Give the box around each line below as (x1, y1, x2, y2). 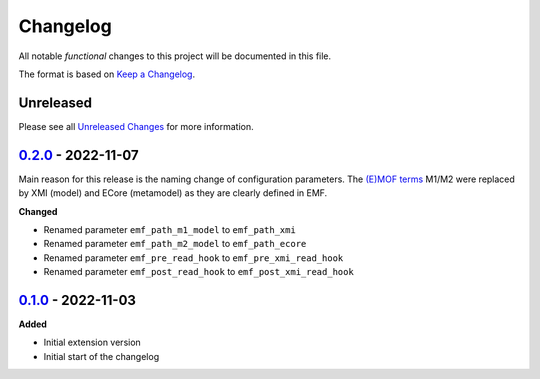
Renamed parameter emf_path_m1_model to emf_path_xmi (43, 223, 297, 235)
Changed (18, 205, 58, 217)
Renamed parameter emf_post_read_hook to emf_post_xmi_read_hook (43, 266, 354, 278)
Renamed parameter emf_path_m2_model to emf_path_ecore (43, 238, 307, 250)
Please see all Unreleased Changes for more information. (18, 120, 254, 132)
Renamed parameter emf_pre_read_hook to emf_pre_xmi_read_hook (43, 251, 344, 264)
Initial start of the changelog (43, 350, 160, 362)
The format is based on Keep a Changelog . (18, 68, 195, 80)
